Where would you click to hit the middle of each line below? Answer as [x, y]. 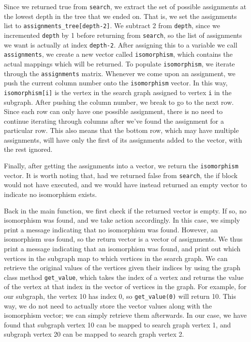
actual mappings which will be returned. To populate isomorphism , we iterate [119, 63]
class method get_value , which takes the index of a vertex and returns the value [124, 277]
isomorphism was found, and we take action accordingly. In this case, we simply [122, 220]
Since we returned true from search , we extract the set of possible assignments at [125, 6]
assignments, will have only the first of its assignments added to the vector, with [123, 139]
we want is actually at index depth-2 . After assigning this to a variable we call [121, 44]
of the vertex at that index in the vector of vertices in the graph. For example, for [125, 286]
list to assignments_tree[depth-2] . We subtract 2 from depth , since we [112, 25]
